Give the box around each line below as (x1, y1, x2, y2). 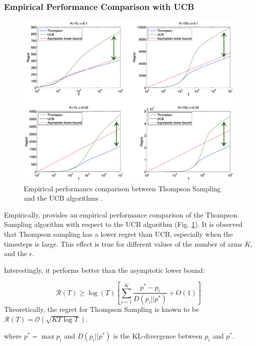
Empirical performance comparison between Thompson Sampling (24, 183, 221, 193)
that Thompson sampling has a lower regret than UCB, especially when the (4, 229, 233, 239)
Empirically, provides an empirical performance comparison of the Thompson (4, 209, 238, 219)
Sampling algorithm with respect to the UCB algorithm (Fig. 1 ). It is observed (4, 219, 243, 229)
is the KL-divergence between (113, 330, 203, 341)
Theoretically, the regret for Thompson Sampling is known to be (4, 304, 199, 314)
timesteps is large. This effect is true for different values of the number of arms (4, 238, 243, 249)
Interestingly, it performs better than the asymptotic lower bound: (4, 264, 205, 275)
